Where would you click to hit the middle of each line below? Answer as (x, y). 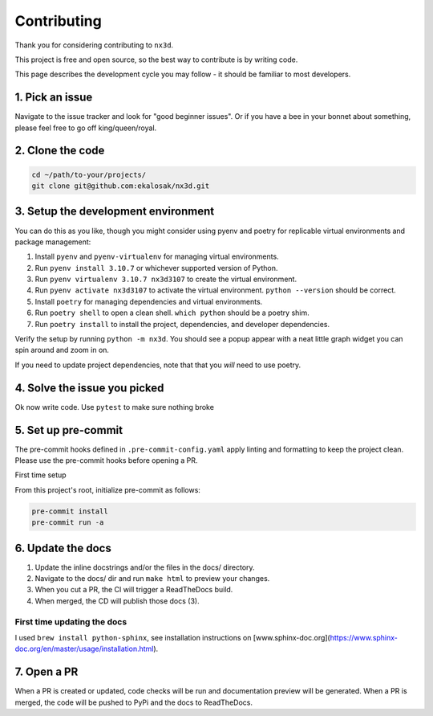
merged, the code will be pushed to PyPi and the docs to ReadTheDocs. (134, 702)
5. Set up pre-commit (69, 430)
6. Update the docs (63, 548)
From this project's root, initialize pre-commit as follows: (107, 489)
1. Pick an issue (54, 98)
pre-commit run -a (68, 523)
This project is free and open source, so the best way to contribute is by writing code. (156, 59)
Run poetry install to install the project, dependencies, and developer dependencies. (182, 324)
